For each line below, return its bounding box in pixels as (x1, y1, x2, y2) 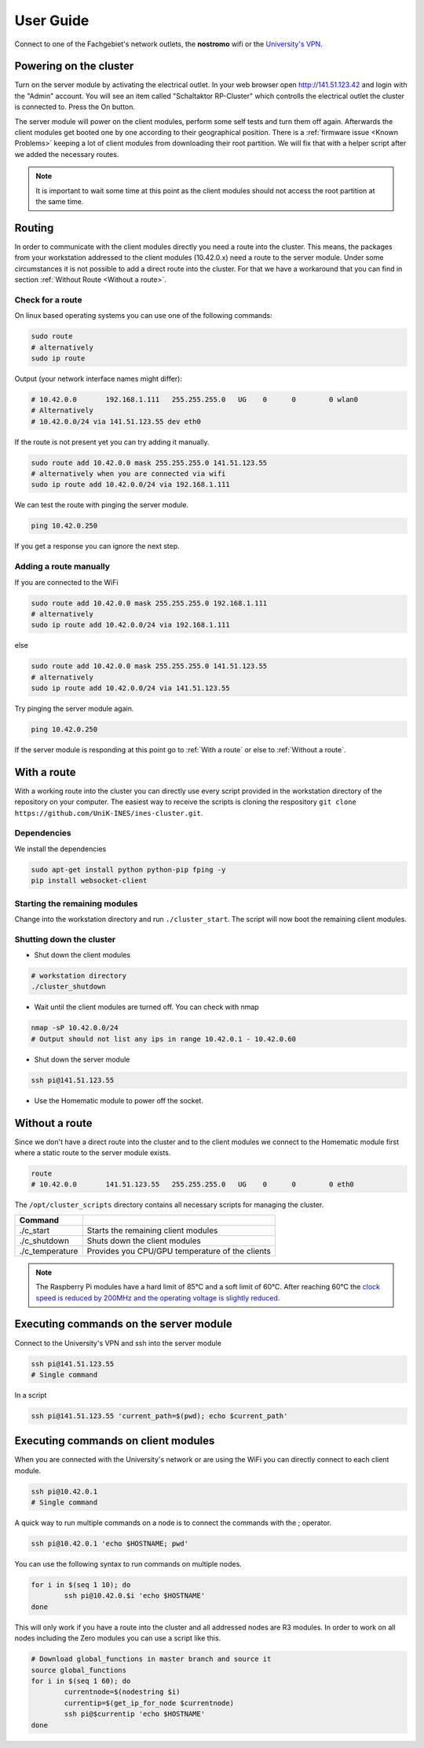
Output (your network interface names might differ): (14, 374, 182, 383)
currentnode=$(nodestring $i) (64, 1688, 181, 1696)
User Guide (14, 12, 90, 29)
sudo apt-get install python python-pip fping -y (31, 865, 226, 874)
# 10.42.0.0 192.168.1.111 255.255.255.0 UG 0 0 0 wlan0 (31, 395, 359, 404)
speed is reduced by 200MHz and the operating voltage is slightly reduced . (35, 1293, 280, 1303)
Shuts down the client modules (86, 1235, 202, 1246)
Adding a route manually (14, 561, 110, 572)
